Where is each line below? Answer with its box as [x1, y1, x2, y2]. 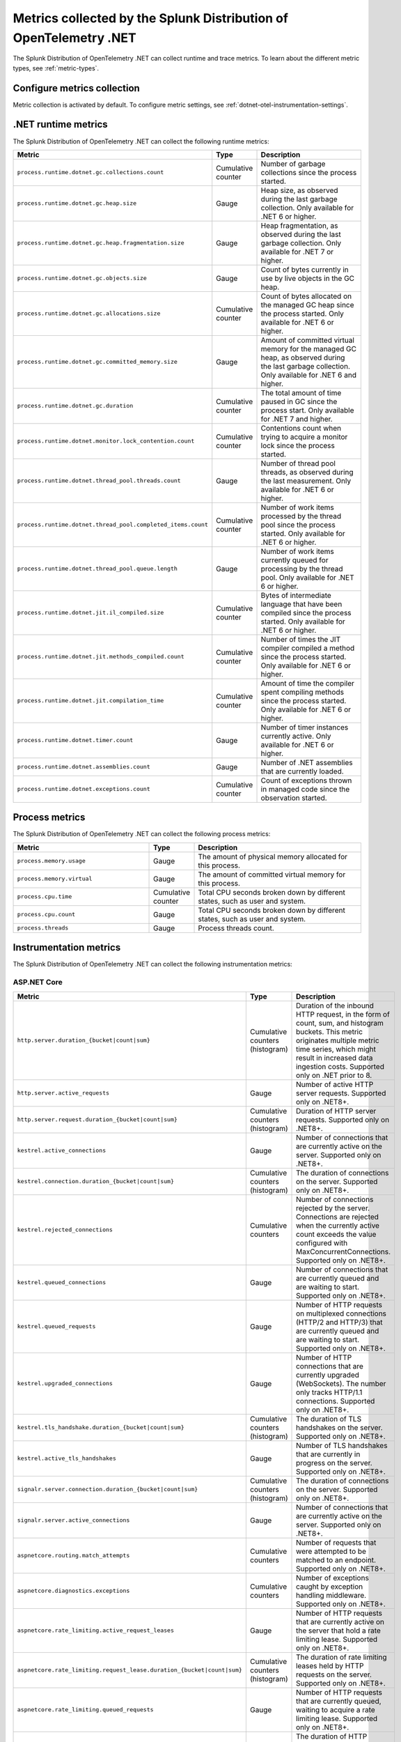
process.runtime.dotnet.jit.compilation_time [17, 697, 164, 704]
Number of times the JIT [260, 634, 341, 644]
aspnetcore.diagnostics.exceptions [17, 1587, 130, 1594]
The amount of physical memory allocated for [198, 851, 348, 861]
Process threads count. [198, 923, 274, 933]
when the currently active [296, 1220, 379, 1230]
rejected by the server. [296, 1203, 370, 1212]
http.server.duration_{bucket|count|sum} [17, 1037, 150, 1044]
